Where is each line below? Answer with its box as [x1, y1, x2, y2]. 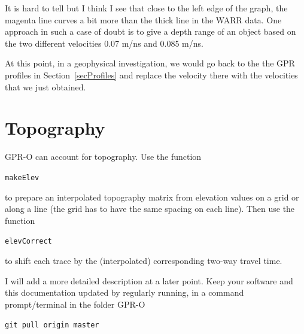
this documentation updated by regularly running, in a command [5, 286, 244, 299]
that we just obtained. [5, 80, 86, 93]
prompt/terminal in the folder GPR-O [5, 297, 145, 310]
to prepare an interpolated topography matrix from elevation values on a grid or [5, 190, 299, 203]
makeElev [5, 173, 39, 182]
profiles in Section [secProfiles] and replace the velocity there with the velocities [5, 68, 298, 81]
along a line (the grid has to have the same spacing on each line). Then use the [5, 202, 295, 215]
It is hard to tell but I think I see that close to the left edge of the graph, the [5, 2, 288, 14]
